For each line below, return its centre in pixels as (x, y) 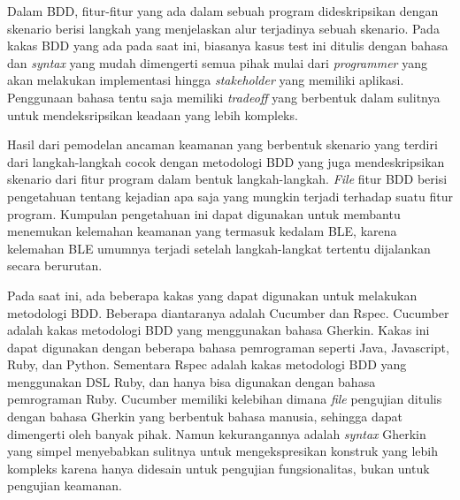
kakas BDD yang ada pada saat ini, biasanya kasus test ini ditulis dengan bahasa (228, 45)
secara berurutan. (55, 265)
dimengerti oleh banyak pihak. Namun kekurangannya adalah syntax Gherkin (217, 433)
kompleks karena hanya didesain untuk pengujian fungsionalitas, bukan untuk (218, 468)
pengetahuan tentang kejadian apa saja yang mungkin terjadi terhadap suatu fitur (230, 196)
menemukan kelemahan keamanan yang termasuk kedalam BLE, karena (202, 231)
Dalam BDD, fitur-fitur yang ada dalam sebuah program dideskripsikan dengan (223, 11)
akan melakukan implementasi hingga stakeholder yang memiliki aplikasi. (206, 80)
